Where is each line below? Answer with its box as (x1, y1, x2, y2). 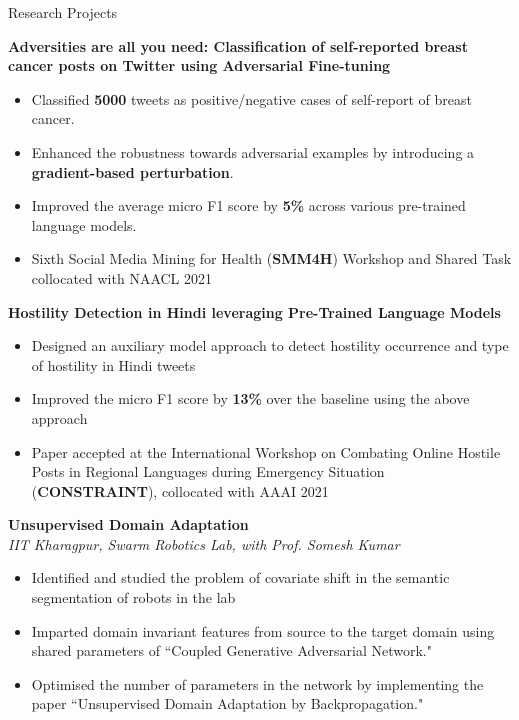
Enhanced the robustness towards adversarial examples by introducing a (31, 141, 475, 162)
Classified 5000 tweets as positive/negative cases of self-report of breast (31, 88, 472, 109)
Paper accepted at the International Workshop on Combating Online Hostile (31, 441, 501, 462)
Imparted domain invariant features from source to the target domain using (31, 620, 495, 641)
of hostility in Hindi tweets (31, 354, 196, 375)
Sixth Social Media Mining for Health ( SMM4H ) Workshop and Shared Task (31, 248, 512, 269)
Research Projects (8, 2, 118, 22)
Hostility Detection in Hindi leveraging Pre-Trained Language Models (8, 301, 501, 322)
